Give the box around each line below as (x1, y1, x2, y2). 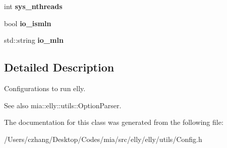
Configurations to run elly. (4, 83, 86, 93)
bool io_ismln (4, 18, 51, 28)
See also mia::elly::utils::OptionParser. (4, 100, 122, 110)
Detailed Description (4, 59, 115, 75)
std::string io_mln (4, 35, 64, 45)
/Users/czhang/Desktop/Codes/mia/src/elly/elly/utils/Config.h (4, 133, 202, 144)
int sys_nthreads (4, 1, 63, 11)
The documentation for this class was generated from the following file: (4, 117, 223, 127)
